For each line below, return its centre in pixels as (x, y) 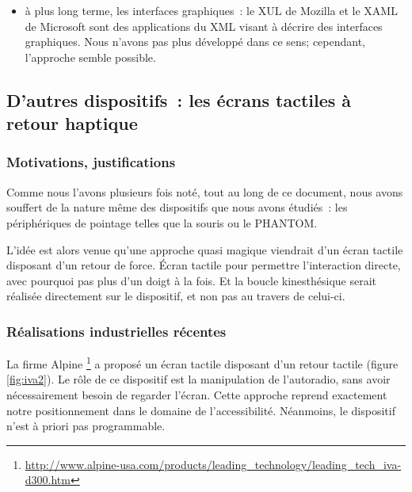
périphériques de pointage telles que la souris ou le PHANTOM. (162, 222)
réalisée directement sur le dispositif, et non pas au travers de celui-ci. (176, 296)
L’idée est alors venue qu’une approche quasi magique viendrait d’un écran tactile (205, 249)
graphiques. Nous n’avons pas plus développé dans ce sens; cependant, (195, 42)
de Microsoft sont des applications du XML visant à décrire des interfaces (204, 26)
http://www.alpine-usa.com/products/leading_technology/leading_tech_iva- (213, 464)
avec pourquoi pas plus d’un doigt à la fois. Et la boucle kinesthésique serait (192, 280)
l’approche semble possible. (90, 57)
